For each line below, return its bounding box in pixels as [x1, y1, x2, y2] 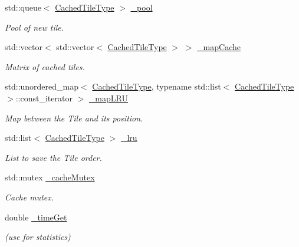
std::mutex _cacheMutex [5, 171, 95, 183]
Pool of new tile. [5, 21, 64, 33]
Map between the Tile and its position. [5, 111, 143, 124]
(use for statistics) [5, 230, 71, 243]
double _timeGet [5, 210, 67, 223]
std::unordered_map [5, 80, 79, 93]
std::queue [5, 1, 41, 13]
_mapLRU [88, 91, 128, 104]
